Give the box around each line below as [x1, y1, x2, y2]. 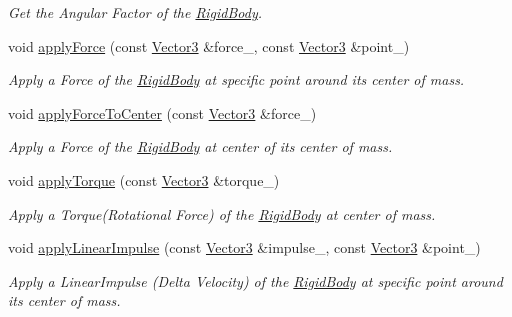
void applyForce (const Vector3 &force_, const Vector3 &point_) [8, 35, 410, 56]
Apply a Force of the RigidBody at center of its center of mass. [8, 136, 393, 157]
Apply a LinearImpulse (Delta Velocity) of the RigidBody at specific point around [8, 270, 503, 291]
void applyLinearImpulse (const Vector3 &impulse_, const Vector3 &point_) [8, 237, 481, 258]
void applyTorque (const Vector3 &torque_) [8, 169, 280, 190]
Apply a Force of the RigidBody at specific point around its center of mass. [8, 69, 465, 90]
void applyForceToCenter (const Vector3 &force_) [8, 102, 317, 123]
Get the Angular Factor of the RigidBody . [8, 2, 263, 22]
